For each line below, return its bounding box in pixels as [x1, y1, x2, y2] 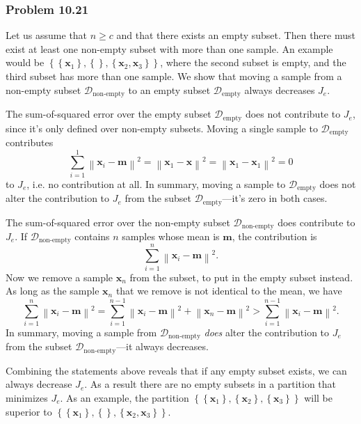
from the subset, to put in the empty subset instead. [129, 269, 353, 284]
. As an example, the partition [60, 391, 189, 405]
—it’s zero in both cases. [222, 191, 328, 205]
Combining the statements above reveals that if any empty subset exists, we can [6, 363, 347, 377]
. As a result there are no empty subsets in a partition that [84, 377, 337, 391]
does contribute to [278, 214, 355, 229]
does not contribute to [245, 107, 341, 121]
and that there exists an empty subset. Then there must [116, 28, 355, 42]
